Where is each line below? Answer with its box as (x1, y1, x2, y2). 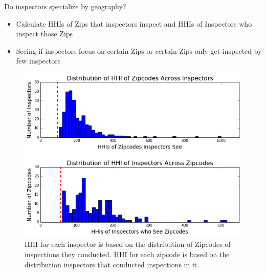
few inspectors (16, 55, 61, 66)
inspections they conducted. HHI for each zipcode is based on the (25, 248, 230, 259)
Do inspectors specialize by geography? (4, 1, 126, 11)
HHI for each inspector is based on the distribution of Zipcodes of (25, 239, 231, 249)
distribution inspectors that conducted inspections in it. (25, 259, 199, 269)
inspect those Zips (16, 28, 73, 39)
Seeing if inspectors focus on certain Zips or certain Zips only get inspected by (16, 45, 262, 56)
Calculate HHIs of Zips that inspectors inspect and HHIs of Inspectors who (16, 18, 252, 29)
